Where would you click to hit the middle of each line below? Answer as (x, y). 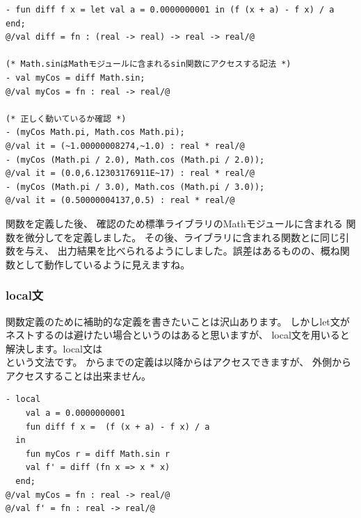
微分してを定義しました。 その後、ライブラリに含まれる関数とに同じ (182, 237)
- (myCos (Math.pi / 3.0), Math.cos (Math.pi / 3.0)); (135, 187)
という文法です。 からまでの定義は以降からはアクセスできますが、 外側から (178, 362)
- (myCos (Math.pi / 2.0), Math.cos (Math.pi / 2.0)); (135, 160)
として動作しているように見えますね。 (103, 264)
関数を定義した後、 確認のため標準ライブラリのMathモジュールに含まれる (174, 223)
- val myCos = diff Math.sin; (75, 78)
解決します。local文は (54, 348)
